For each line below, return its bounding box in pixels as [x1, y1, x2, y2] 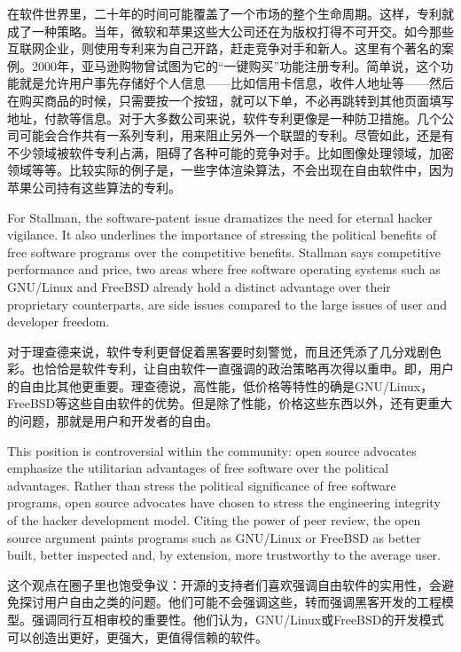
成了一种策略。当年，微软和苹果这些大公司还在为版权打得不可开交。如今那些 [7, 21, 454, 40]
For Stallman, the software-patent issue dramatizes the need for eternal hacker [7, 208, 433, 226]
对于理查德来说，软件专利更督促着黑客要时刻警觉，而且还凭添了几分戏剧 [7, 342, 429, 360]
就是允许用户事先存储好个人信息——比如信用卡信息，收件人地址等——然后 [19, 74, 454, 92]
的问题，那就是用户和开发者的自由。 [7, 412, 218, 430]
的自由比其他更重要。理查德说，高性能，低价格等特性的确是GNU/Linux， [7, 376, 434, 395]
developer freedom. [7, 312, 110, 331]
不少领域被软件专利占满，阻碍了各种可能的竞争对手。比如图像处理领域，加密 [7, 143, 454, 161]
